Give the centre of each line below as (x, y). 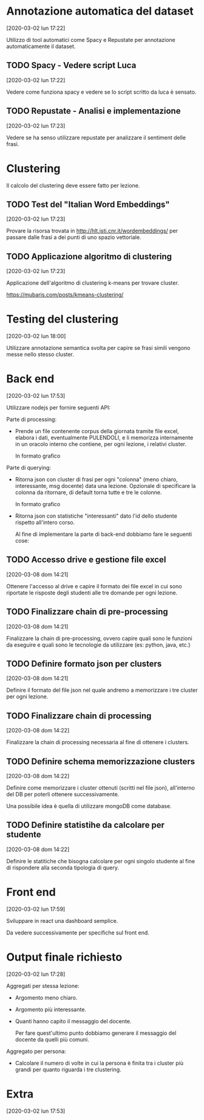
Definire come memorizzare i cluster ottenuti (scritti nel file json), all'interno (101, 788)
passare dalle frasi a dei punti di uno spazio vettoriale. (74, 237)
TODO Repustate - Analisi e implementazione (93, 111)
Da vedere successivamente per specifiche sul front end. (78, 933)
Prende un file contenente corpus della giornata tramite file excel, (97, 431)
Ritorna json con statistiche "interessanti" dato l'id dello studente (96, 516)
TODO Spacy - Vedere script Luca (71, 65)
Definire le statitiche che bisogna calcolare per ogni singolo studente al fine (101, 861)
